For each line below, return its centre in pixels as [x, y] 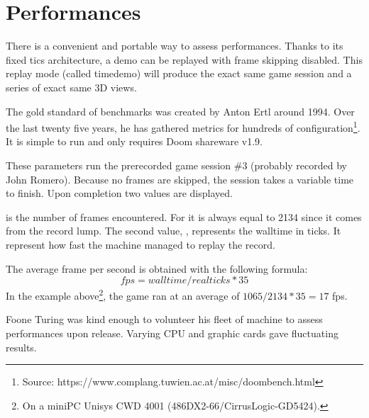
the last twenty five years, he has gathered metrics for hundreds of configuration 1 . [183, 126]
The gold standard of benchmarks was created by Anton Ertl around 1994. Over [180, 111]
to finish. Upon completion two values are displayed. [119, 193]
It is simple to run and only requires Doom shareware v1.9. [134, 141]
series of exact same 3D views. [71, 87]
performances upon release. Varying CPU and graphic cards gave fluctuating [172, 333]
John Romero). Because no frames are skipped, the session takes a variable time [180, 179]
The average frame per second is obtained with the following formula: [157, 268]
